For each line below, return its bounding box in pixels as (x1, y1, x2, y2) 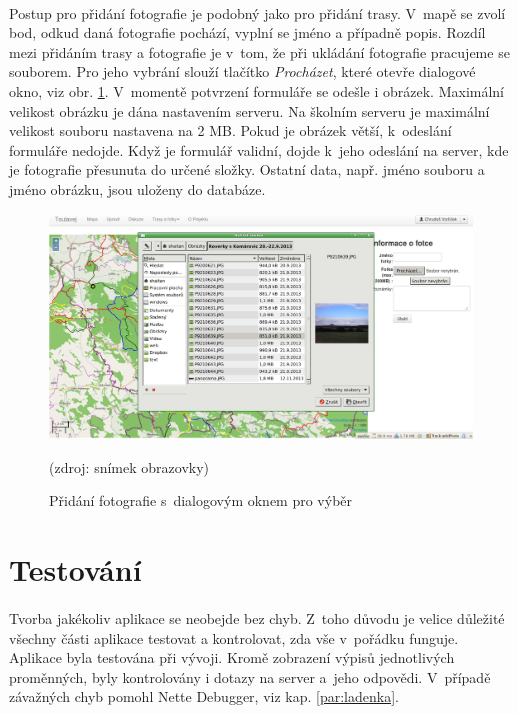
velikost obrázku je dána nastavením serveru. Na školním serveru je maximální (9, 100, 490, 121)
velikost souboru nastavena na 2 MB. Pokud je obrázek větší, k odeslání (9, 120, 452, 141)
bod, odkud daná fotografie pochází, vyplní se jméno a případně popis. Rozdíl (9, 22, 486, 43)
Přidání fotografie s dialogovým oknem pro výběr (49, 490, 353, 511)
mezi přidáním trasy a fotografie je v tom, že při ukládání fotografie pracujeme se (9, 41, 510, 62)
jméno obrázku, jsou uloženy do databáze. (9, 178, 266, 199)
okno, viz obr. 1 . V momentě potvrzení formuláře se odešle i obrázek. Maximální (9, 80, 505, 101)
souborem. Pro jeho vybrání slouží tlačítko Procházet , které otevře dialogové (9, 61, 476, 82)
